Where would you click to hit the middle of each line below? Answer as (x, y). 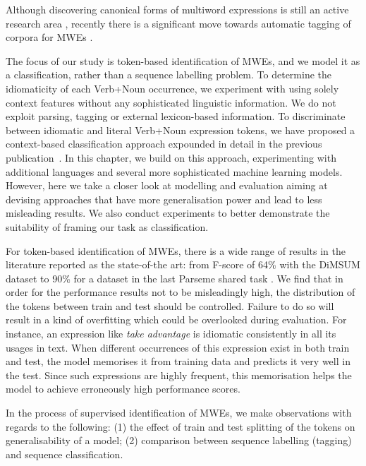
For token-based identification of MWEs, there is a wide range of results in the (176, 250)
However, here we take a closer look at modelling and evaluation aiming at (167, 185)
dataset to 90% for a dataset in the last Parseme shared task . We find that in (175, 278)
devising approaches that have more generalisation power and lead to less (164, 199)
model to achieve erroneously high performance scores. (123, 389)
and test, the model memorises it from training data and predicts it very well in (178, 361)
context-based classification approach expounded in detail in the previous (164, 144)
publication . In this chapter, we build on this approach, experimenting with (171, 157)
